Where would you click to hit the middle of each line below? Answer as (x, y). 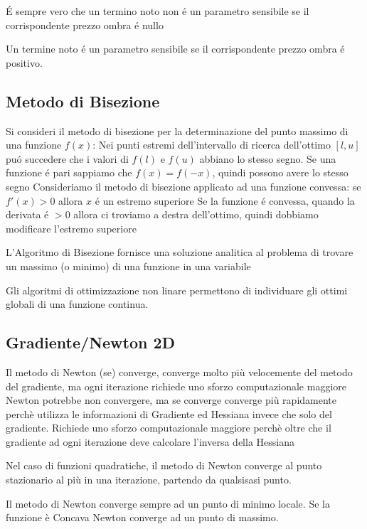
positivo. (24, 62)
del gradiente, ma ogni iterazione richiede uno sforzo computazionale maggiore (176, 386)
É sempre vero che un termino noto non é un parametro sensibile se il (158, 11)
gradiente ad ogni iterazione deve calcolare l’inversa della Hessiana (150, 441)
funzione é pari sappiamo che (69, 172)
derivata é (27, 214)
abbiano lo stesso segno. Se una (268, 158)
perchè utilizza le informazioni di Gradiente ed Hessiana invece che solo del (169, 413)
